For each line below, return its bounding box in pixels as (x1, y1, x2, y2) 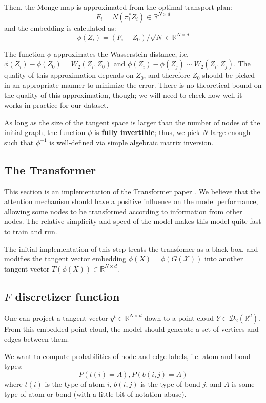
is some (232, 378, 255, 389)
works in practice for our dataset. (4, 100, 109, 110)
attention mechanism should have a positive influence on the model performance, (4, 196, 258, 207)
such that (4, 137, 34, 147)
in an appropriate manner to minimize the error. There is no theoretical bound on (4, 79, 262, 90)
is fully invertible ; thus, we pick (94, 127, 200, 138)
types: (4, 361, 23, 371)
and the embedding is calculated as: (4, 22, 116, 33)
